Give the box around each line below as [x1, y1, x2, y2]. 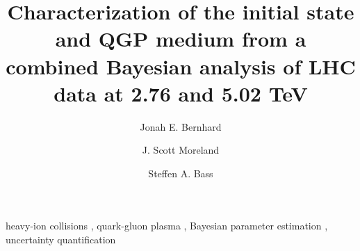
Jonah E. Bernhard [140, 119, 222, 133]
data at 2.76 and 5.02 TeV [54, 79, 308, 107]
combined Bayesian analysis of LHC [6, 51, 356, 80]
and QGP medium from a [55, 24, 306, 53]
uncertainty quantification [6, 232, 116, 247]
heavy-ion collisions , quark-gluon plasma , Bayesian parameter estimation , [6, 218, 328, 233]
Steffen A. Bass [148, 165, 213, 180]
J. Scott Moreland [142, 143, 220, 157]
